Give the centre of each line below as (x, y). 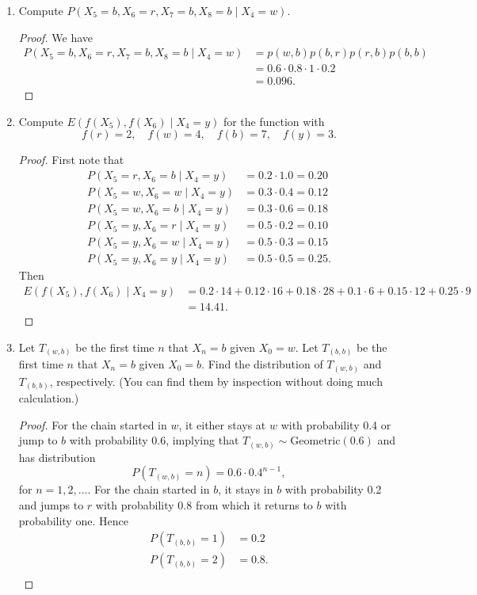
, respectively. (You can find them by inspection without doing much (216, 381)
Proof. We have (56, 37)
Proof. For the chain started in (93, 424)
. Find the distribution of (262, 364)
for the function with (274, 121)
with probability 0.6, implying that (154, 440)
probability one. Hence (73, 520)
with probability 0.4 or (336, 424)
